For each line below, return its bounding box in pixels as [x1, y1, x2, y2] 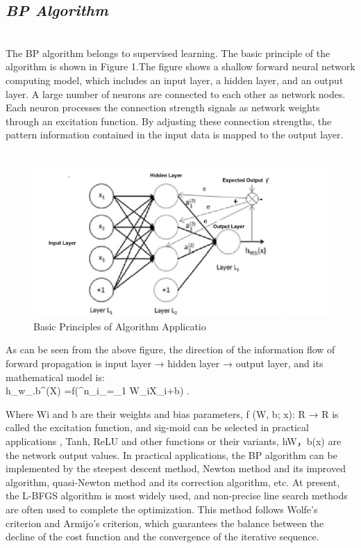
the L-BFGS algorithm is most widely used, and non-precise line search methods [6, 488, 348, 503]
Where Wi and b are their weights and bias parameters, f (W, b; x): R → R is [6, 406, 339, 421]
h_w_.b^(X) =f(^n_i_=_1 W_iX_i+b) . [6, 383, 190, 398]
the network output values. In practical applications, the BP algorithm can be [6, 447, 337, 462]
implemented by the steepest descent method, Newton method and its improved [6, 461, 346, 476]
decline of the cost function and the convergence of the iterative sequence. [6, 529, 319, 544]
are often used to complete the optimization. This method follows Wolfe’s [6, 501, 318, 516]
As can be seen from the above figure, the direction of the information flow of [6, 342, 335, 357]
